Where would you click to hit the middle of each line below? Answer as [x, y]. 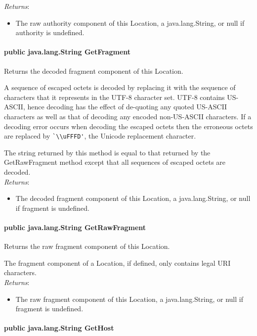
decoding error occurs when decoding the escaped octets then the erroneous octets [128, 126]
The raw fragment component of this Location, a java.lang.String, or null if [129, 299]
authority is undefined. [50, 32]
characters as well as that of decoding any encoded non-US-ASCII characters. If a [128, 116]
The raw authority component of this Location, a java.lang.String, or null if [130, 23]
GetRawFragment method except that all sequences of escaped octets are [115, 162]
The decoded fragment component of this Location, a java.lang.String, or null [133, 198]
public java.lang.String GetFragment [67, 52]
